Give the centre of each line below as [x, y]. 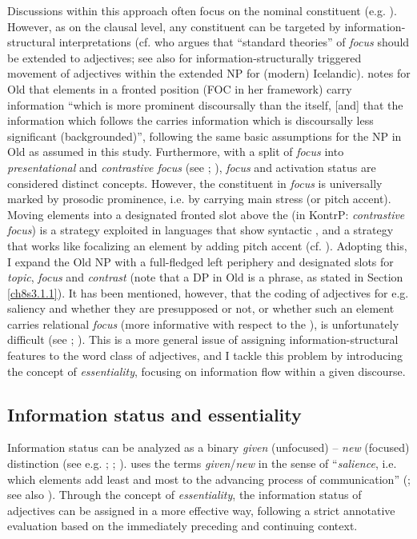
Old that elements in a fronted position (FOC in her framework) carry [180, 88]
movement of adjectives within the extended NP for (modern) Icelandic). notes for [209, 73]
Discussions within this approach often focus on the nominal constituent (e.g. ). [202, 10]
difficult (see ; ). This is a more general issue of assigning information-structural [203, 339]
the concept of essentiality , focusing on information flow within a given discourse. [206, 371]
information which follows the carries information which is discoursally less [190, 120]
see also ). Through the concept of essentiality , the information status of [184, 495]
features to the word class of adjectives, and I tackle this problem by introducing [205, 355]
